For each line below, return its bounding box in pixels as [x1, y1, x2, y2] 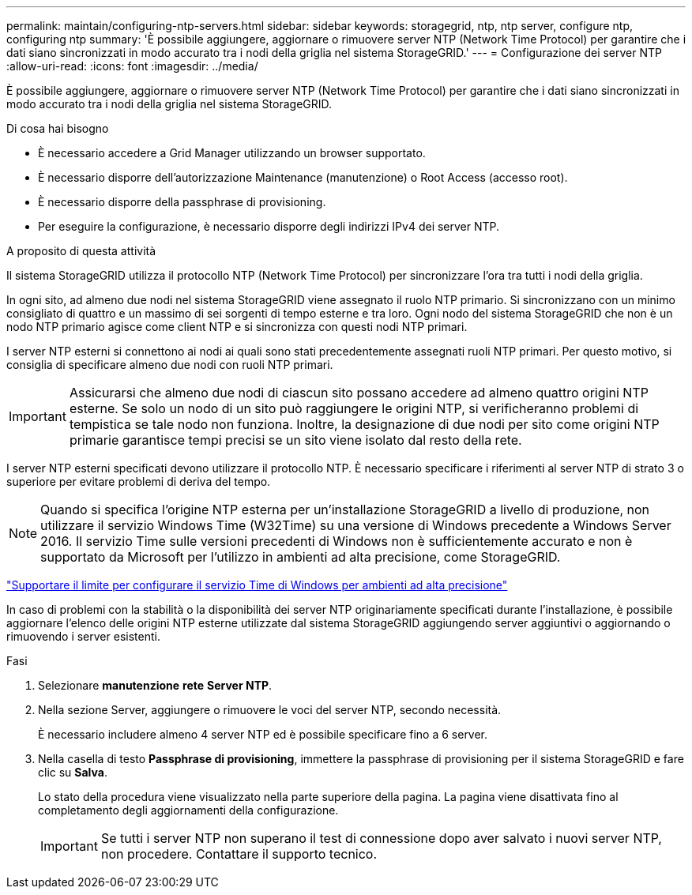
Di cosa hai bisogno [6, 122, 109, 135]
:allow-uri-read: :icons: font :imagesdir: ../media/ [6, 59, 258, 73]
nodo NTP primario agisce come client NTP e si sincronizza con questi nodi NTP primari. [6, 320, 468, 333]
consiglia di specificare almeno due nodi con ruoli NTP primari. [6, 358, 333, 371]
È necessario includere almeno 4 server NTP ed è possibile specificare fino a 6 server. [38, 728, 488, 741]
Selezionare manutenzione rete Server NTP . [38, 679, 273, 692]
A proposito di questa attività [6, 244, 156, 258]
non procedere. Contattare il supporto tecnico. [100, 846, 378, 862]
